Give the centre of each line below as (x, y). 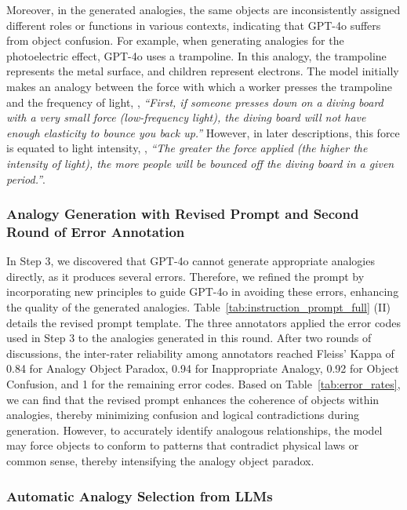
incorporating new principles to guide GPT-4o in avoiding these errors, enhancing (203, 291)
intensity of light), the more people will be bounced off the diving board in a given (200, 163)
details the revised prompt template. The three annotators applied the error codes (204, 322)
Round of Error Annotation (96, 231)
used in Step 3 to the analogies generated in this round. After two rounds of (189, 338)
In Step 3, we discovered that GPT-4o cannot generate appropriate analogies (191, 261)
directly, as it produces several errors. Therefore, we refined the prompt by (185, 276)
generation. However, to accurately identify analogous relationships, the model (194, 430)
